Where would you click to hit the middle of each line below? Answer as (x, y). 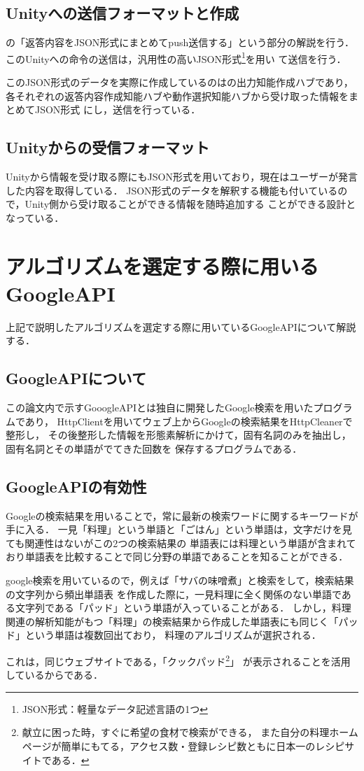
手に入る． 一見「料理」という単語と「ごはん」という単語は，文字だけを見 (179, 529)
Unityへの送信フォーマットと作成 (122, 13)
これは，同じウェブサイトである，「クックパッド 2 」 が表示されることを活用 (178, 660)
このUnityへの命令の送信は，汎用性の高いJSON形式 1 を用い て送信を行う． (176, 57)
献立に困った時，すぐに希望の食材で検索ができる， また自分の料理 (176, 732)
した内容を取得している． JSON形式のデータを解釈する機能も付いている (172, 190)
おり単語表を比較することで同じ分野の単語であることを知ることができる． (177, 557)
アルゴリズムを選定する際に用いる (162, 266)
